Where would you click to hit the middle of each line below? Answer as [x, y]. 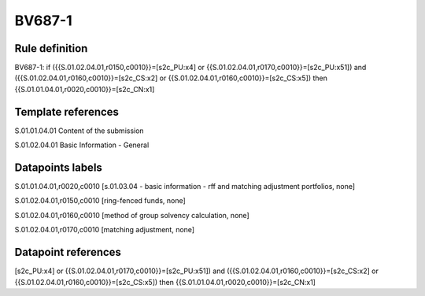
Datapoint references [68, 252]
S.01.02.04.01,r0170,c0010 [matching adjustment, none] [105, 230]
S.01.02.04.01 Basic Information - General [82, 145]
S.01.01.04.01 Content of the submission [79, 131]
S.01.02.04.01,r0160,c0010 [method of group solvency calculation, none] [132, 215]
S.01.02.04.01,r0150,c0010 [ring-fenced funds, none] [100, 201]
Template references [67, 111]
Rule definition [51, 48]
